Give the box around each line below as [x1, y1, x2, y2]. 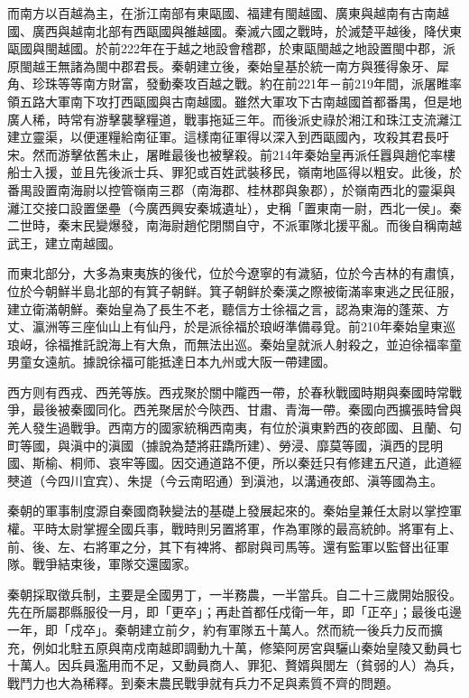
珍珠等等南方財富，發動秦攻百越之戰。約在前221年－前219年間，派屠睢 [32, 74, 449, 93]
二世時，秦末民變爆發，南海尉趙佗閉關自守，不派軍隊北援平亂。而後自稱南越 [7, 216, 462, 235]
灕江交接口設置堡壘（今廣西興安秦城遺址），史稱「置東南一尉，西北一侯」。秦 [7, 198, 462, 217]
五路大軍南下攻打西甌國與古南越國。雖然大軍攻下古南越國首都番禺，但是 [19, 91, 449, 110]
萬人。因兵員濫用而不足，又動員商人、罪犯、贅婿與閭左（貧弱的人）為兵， [19, 656, 462, 675]
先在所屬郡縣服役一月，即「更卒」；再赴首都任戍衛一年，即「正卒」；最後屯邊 [7, 602, 462, 621]
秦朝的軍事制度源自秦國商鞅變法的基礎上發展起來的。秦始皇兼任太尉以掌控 [7, 501, 449, 520]
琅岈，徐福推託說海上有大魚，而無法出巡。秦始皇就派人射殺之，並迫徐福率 [7, 334, 449, 353]
